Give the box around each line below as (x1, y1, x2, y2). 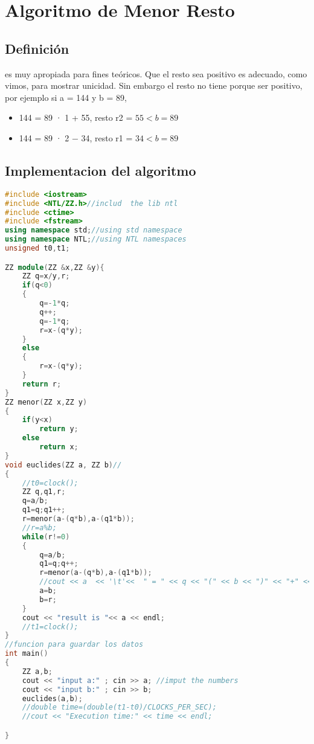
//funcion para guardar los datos (5, 640, 144, 649)
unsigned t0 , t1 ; (5, 244, 70, 252)
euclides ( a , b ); (22, 694, 83, 703)
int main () (5, 649, 48, 658)
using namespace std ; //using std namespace (5, 226, 182, 235)
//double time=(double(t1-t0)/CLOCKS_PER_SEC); (22, 703, 217, 712)
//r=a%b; (22, 523, 57, 532)
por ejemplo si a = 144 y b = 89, (5, 91, 127, 103)
